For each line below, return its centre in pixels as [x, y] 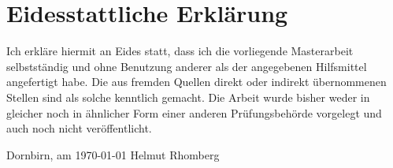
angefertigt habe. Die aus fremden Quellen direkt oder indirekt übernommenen [196, 82]
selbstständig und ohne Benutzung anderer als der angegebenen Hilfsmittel [187, 66]
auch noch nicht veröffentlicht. [79, 128]
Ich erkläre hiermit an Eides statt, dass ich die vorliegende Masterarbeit [180, 51]
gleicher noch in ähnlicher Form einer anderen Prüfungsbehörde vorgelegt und [194, 112]
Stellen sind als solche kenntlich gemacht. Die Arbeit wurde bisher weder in [188, 97]
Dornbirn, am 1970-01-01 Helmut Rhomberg [113, 154]
